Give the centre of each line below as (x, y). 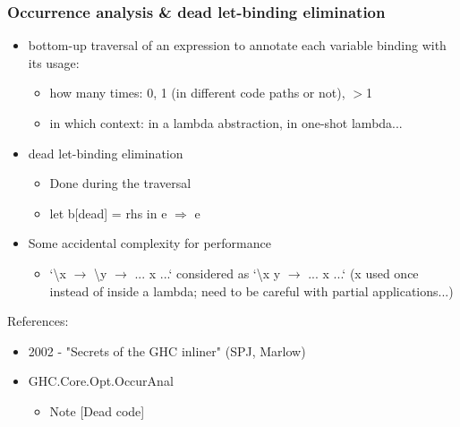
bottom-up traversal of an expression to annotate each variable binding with (237, 45)
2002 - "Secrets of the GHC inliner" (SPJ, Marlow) (167, 350)
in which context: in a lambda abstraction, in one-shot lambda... (226, 123)
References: (38, 321)
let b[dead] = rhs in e (108, 213)
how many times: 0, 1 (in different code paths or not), (197, 93)
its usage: (54, 62)
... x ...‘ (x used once (363, 273)
